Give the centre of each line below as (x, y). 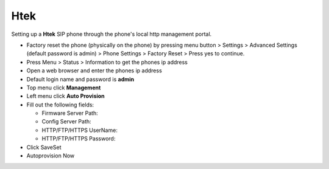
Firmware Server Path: (70, 113)
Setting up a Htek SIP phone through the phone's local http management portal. (111, 34)
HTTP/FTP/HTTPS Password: (79, 139)
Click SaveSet (44, 147)
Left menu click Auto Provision (65, 96)
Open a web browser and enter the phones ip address (94, 71)
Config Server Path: (66, 122)
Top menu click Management (64, 88)
